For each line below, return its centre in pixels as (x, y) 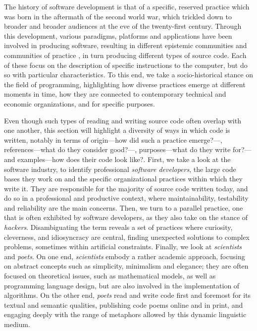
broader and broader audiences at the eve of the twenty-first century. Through (123, 26)
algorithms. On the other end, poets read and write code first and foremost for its (128, 295)
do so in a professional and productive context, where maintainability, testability (126, 198)
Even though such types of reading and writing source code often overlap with (123, 120)
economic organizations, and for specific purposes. (79, 103)
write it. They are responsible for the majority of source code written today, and (126, 188)
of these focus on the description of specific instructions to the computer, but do (126, 65)
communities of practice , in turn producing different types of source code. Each (125, 55)
